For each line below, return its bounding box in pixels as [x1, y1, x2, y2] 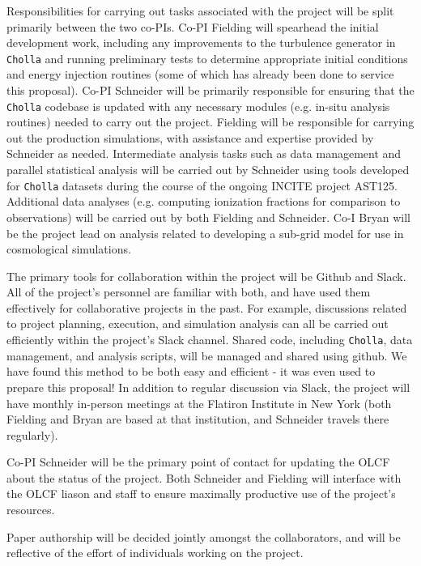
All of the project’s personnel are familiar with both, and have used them [6, 283, 371, 300]
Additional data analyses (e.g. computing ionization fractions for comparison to [6, 193, 401, 210]
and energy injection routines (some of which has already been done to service [6, 66, 394, 83]
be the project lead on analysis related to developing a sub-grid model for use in [6, 224, 404, 241]
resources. [6, 501, 55, 518]
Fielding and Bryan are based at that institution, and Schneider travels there [6, 411, 389, 428]
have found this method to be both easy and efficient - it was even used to [6, 363, 376, 380]
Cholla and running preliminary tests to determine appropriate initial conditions [6, 49, 408, 66]
